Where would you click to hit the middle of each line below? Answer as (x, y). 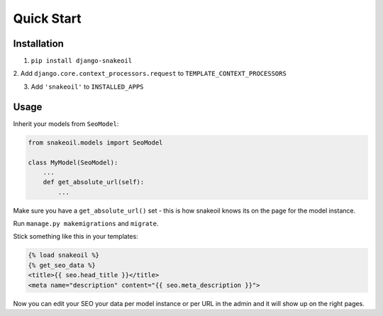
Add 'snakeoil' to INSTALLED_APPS (87, 86)
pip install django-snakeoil (82, 61)
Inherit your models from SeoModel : (66, 123)
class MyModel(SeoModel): (73, 162)
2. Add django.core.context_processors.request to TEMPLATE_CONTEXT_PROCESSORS (150, 74)
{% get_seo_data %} (62, 265)
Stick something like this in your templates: (76, 237)
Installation (38, 44)
